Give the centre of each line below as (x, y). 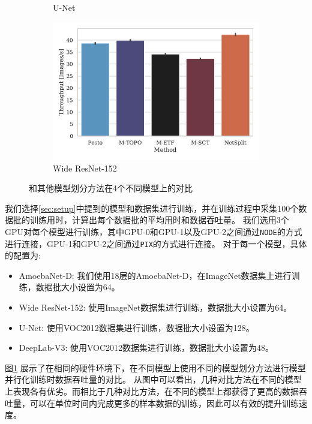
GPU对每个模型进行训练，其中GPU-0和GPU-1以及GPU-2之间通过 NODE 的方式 (154, 231)
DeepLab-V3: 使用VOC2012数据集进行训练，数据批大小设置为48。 (146, 348)
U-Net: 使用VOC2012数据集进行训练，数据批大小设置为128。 (136, 327)
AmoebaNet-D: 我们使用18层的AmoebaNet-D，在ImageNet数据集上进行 (155, 275)
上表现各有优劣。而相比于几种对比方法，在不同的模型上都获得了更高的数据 (152, 391)
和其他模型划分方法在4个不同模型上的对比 (111, 188)
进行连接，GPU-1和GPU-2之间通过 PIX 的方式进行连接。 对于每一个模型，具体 (156, 243)
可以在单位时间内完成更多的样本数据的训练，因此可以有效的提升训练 (164, 403)
